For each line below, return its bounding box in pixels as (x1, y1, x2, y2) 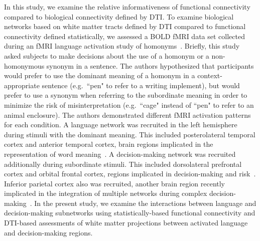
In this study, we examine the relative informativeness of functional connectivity (4, 2, 250, 12)
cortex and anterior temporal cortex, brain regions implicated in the (4, 139, 213, 149)
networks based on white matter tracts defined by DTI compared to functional (4, 21, 246, 32)
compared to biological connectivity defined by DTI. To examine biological (4, 11, 234, 22)
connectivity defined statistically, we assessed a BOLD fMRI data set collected (4, 31, 245, 41)
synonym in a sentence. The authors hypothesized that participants (46, 60, 254, 71)
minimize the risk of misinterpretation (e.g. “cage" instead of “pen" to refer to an (4, 99, 254, 110)
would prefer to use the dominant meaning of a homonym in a (4, 70, 195, 81)
